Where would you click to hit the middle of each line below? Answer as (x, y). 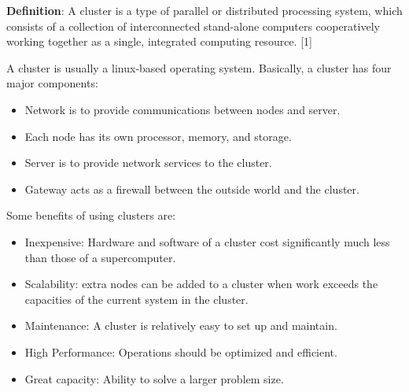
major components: (52, 83)
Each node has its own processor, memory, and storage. (158, 136)
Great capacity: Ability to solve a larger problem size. (154, 378)
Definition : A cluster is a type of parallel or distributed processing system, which (204, 10)
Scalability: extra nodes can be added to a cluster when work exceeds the (201, 284)
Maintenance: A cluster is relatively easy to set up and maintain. (181, 325)
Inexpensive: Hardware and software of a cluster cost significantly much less (207, 241)
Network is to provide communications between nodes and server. (182, 109)
